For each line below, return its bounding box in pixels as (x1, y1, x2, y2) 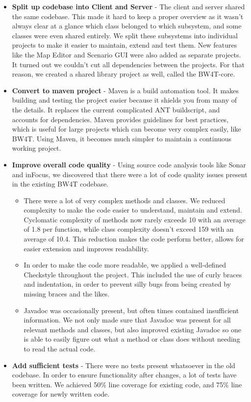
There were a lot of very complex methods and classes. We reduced (24, 195, 226, 205)
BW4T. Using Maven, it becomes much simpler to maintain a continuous (12, 133, 232, 143)
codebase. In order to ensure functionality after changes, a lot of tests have (12, 370, 237, 380)
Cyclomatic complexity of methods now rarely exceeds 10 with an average (24, 214, 246, 224)
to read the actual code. (24, 344, 96, 353)
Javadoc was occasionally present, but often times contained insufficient (24, 305, 239, 315)
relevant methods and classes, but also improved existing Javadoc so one (24, 324, 241, 334)
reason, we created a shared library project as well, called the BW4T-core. (12, 69, 235, 79)
